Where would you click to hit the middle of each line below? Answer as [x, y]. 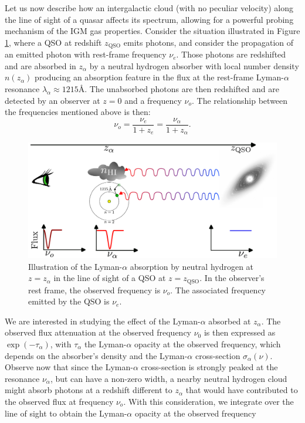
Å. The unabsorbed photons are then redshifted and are [179, 89]
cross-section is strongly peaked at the [209, 367]
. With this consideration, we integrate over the [209, 401]
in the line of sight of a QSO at [110, 278]
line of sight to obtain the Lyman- [66, 413]
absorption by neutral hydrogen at [192, 266]
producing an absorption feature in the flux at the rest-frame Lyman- [159, 77]
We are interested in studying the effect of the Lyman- [103, 321]
